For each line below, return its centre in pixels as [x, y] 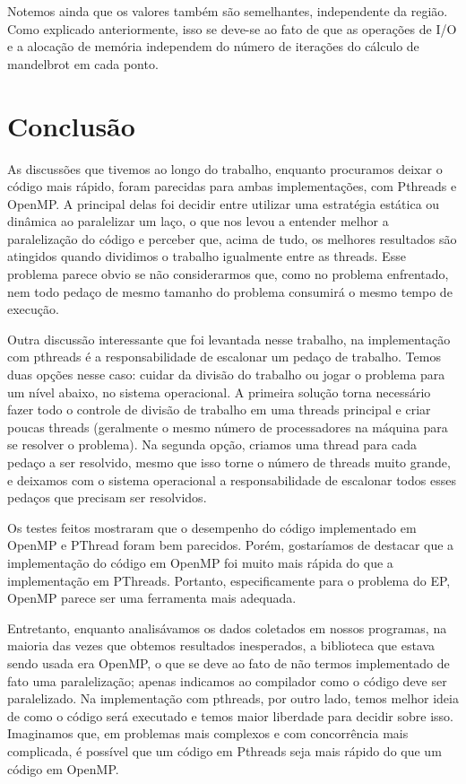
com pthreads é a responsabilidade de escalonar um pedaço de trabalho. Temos [224, 357]
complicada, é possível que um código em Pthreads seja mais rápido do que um [224, 750]
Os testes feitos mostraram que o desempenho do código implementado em [212, 527]
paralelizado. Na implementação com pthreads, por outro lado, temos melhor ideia [233, 698]
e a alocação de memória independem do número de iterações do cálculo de [213, 46]
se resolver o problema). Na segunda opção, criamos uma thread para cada [212, 444]
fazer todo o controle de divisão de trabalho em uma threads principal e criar [219, 409]
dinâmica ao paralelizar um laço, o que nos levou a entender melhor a [198, 221]
